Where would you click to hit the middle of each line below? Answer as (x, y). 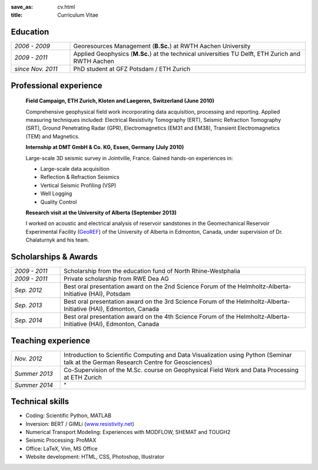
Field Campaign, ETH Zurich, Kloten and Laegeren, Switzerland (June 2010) (120, 101)
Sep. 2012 (28, 290)
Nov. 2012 (28, 358)
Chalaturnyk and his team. (57, 240)
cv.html (66, 7)
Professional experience (57, 85)
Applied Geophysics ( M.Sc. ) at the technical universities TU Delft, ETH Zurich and (187, 54)
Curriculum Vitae (78, 15)
